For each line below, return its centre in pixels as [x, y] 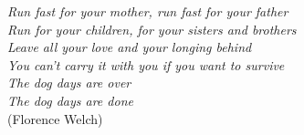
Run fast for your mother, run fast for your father [148, 11]
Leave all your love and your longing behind [130, 47]
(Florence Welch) [55, 118]
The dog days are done [70, 100]
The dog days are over [69, 83]
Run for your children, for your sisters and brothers [152, 29]
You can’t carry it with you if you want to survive [146, 64]
